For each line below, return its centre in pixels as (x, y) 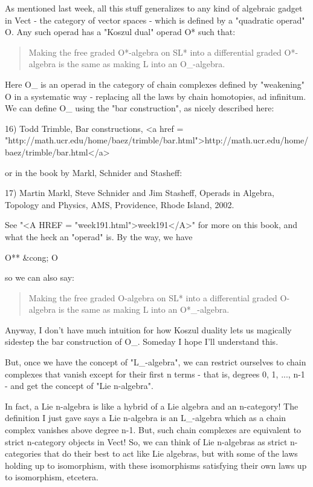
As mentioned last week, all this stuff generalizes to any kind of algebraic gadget (154, 8)
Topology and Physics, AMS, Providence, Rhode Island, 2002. (120, 204)
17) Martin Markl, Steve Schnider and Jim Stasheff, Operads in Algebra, (140, 193)
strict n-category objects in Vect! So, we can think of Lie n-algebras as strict (146, 441)
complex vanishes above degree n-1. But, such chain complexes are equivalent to (153, 430)
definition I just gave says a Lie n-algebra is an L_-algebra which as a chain (146, 418)
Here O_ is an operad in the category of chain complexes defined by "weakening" (155, 84)
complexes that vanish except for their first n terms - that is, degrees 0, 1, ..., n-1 (155, 374)
